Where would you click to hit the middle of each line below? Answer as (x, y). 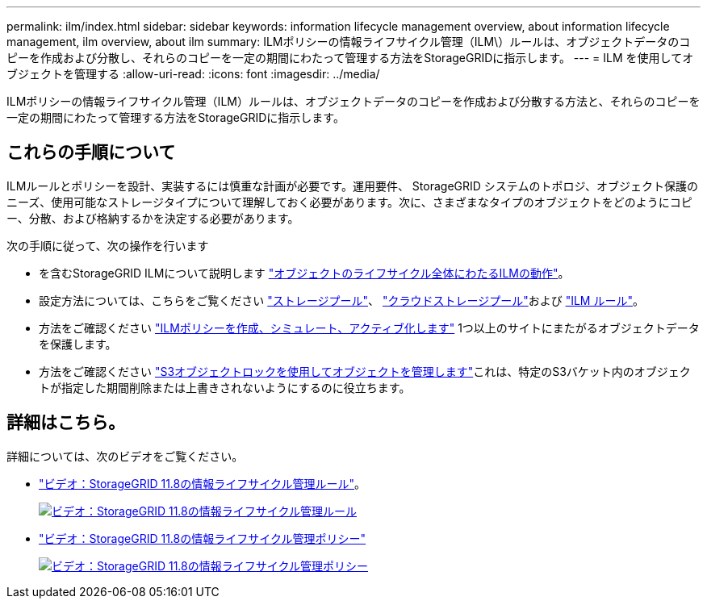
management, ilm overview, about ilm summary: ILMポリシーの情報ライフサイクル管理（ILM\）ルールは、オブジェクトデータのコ (349, 42)
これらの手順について (91, 152)
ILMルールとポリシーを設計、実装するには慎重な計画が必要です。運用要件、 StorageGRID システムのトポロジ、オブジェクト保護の (352, 186)
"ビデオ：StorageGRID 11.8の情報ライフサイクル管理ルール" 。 (203, 483)
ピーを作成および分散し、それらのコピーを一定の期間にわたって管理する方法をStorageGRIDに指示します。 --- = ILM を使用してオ (350, 58)
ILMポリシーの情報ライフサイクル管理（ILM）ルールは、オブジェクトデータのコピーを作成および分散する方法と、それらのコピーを (353, 101)
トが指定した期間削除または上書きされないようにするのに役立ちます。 (225, 387)
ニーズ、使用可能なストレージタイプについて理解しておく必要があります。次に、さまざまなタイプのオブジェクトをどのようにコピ (349, 202)
